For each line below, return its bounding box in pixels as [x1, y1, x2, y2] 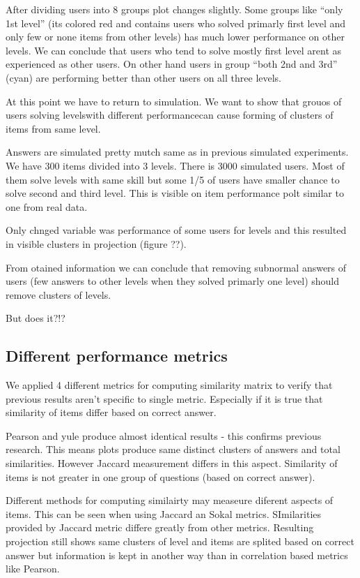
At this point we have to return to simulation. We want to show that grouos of [6, 94, 342, 108]
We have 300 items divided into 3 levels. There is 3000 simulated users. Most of [6, 158, 345, 172]
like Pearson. [6, 561, 60, 576]
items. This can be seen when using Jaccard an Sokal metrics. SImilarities [6, 506, 322, 521]
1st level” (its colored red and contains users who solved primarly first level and [6, 15, 346, 30]
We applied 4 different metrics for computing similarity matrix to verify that [6, 378, 333, 392]
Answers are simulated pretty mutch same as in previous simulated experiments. [6, 144, 349, 159]
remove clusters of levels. [6, 287, 111, 302]
